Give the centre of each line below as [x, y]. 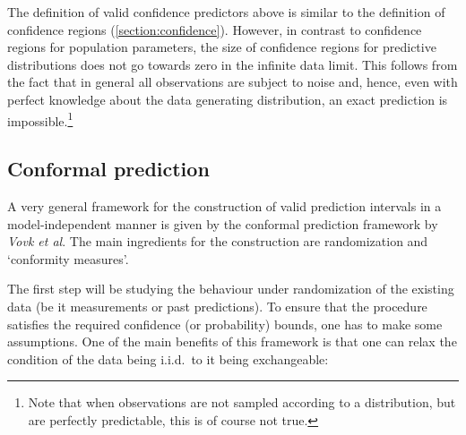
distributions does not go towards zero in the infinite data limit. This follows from [233, 64]
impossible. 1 [40, 119]
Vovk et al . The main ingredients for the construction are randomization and [218, 241]
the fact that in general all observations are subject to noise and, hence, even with [233, 82]
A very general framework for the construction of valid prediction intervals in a [224, 206]
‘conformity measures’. [68, 258]
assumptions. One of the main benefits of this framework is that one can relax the [232, 341]
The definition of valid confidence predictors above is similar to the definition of [226, 12]
